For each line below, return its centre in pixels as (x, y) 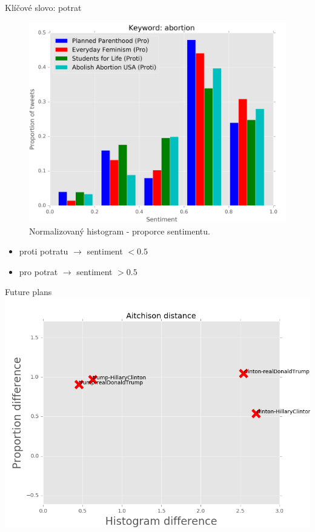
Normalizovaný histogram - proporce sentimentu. (120, 231)
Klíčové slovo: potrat (43, 7)
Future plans (28, 292)
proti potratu (44, 251)
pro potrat (38, 271)
